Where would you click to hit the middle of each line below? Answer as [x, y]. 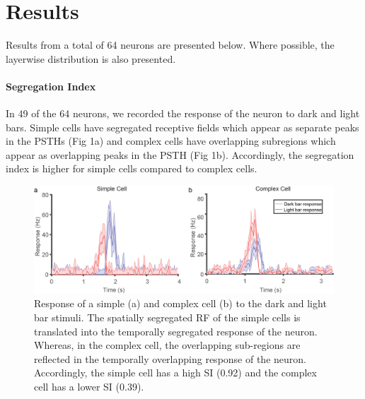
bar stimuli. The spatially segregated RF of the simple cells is [167, 317]
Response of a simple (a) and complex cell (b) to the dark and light [180, 303]
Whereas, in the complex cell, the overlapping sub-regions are [167, 345]
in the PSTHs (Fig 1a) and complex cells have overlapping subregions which [171, 141]
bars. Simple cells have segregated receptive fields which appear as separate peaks [182, 127]
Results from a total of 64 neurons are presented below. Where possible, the [170, 45]
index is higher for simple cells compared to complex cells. [132, 168]
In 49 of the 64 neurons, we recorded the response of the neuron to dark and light [183, 113]
